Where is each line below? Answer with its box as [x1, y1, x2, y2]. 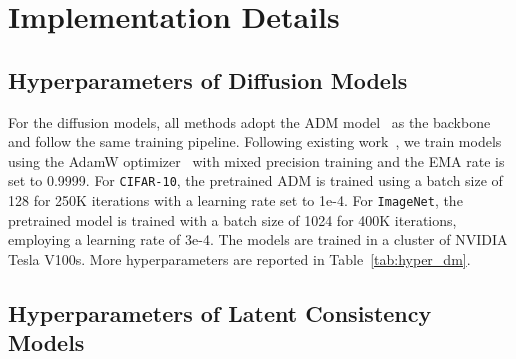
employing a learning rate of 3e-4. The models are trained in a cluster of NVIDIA [8, 229, 508, 250]
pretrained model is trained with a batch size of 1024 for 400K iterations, [8, 209, 457, 230]
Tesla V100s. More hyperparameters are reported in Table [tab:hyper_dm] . [8, 248, 471, 269]
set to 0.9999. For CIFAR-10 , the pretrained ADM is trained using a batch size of [8, 170, 503, 191]
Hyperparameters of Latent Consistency [8, 297, 432, 328]
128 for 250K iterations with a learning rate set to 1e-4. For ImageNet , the [8, 190, 463, 211]
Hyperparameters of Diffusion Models [8, 64, 408, 95]
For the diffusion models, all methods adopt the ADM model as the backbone [8, 111, 491, 132]
